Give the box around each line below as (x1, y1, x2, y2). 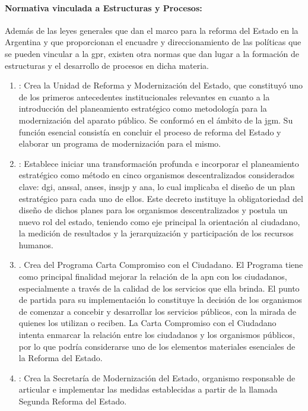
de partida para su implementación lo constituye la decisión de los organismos (18, 293, 302, 306)
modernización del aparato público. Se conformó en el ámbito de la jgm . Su (18, 113, 293, 126)
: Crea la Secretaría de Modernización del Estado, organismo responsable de (18, 371, 296, 384)
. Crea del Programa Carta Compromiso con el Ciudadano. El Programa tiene (18, 258, 303, 271)
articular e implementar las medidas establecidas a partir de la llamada (18, 383, 278, 396)
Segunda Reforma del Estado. (18, 395, 127, 407)
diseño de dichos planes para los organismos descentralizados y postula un (18, 204, 288, 216)
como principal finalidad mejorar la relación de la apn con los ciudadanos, (18, 270, 287, 283)
